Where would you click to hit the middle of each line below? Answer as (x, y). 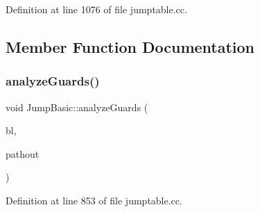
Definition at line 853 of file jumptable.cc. (94, 200)
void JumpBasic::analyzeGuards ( (77, 107)
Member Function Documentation (130, 46)
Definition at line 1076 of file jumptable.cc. (96, 9)
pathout (23, 153)
